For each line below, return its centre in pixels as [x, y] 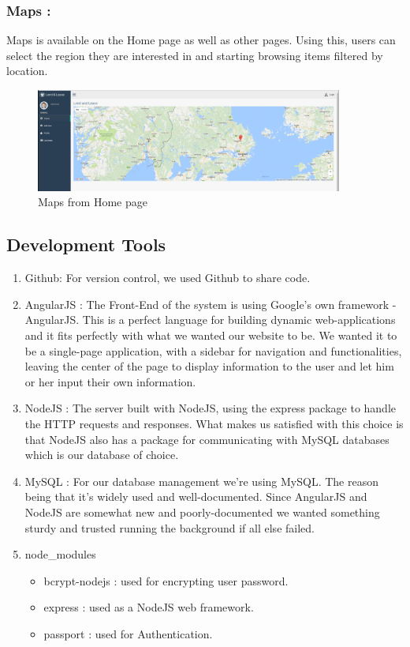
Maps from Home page [93, 202]
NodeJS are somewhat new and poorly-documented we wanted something [202, 512]
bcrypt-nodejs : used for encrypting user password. [166, 580]
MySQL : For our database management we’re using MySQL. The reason [201, 481]
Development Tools [86, 245]
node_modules [60, 554]
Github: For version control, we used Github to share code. [168, 278]
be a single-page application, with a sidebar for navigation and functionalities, [213, 350]
